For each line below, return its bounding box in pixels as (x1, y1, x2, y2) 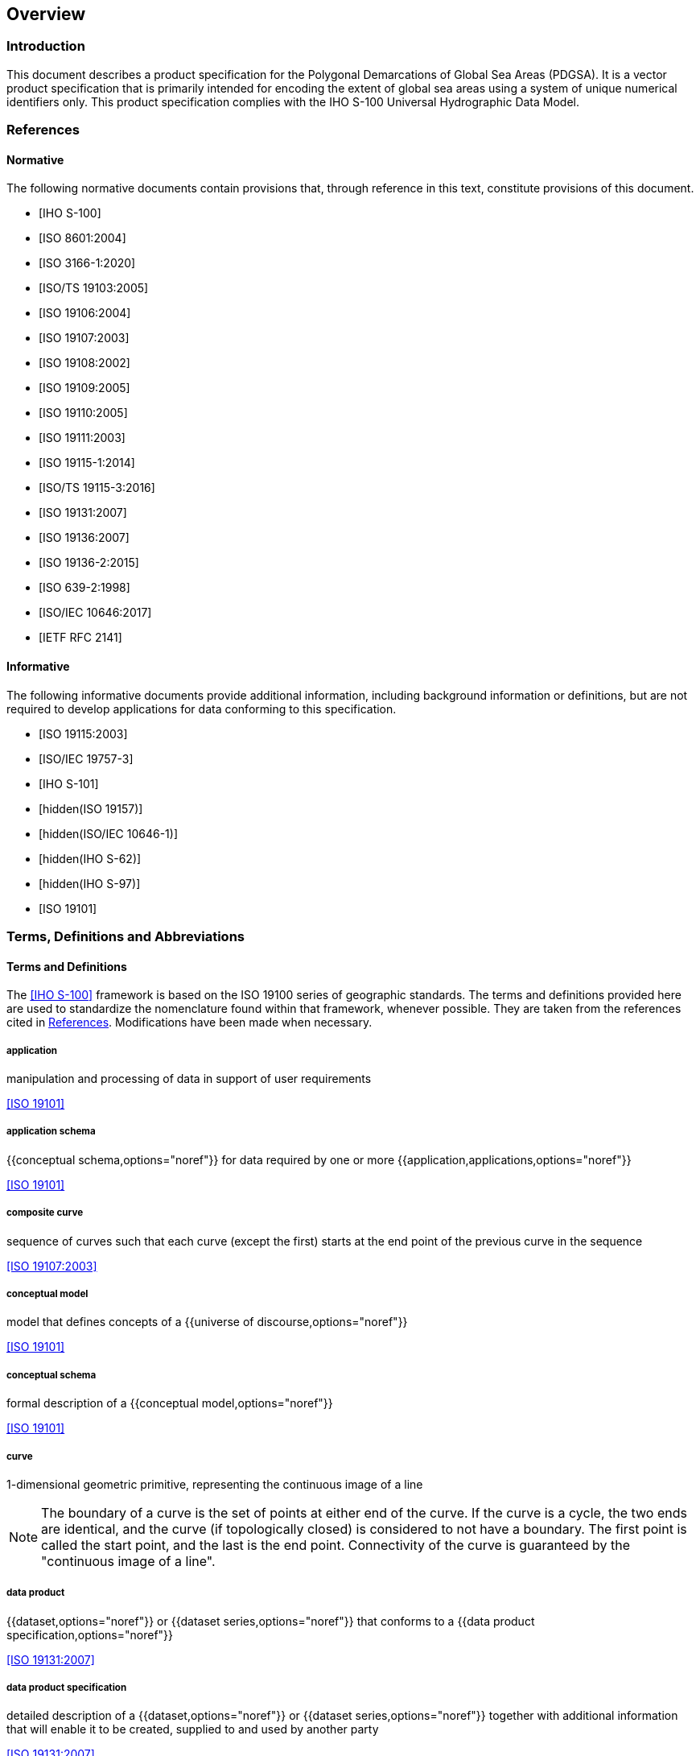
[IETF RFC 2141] (39, 630, 122, 645)
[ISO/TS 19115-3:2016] (39, 481, 155, 495)
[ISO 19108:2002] (39, 356, 130, 370)
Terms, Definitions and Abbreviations (6, 928, 245, 944)
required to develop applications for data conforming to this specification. (6, 701, 397, 716)
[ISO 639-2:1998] (39, 581, 130, 595)
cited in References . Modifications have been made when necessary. (6, 1015, 373, 1030)
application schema (6, 1126, 96, 1138)
